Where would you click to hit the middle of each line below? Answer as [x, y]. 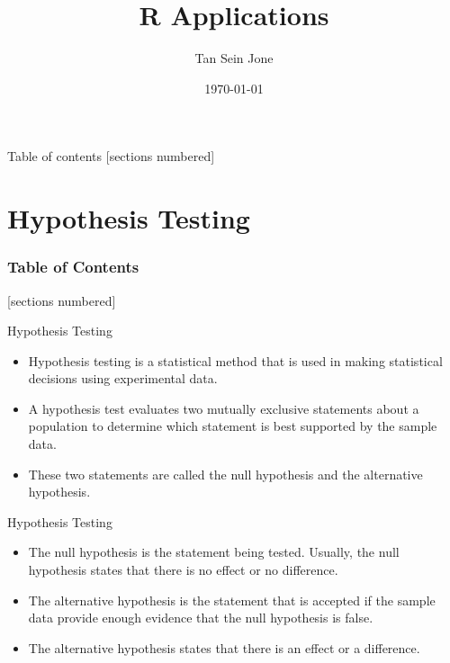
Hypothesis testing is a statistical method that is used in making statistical [235, 360]
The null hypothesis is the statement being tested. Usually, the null [214, 552]
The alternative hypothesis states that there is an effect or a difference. [224, 647]
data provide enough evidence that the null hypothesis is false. [201, 618]
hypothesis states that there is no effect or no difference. [183, 570]
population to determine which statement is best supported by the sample [233, 426]
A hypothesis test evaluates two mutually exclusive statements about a [224, 408]
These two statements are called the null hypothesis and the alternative [225, 474]
